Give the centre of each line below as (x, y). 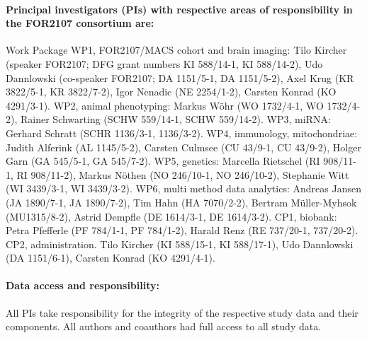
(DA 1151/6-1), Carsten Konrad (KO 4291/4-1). (111, 258)
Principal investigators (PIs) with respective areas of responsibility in (179, 9)
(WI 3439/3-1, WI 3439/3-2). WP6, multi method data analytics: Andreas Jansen (183, 188)
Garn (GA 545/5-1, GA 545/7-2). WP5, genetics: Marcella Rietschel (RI (163, 161)
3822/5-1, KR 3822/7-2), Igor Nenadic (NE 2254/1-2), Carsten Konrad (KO (171, 92)
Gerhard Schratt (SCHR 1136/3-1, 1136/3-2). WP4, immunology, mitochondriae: (182, 133)
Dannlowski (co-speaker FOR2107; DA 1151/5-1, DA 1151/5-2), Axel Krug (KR (180, 77)
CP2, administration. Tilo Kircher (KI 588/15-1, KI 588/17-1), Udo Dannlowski (180, 244)
